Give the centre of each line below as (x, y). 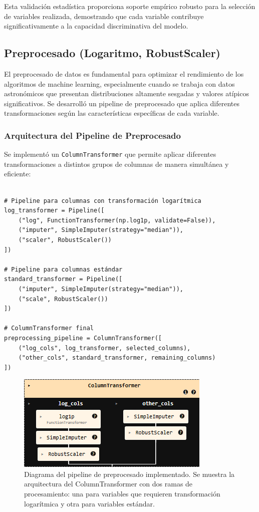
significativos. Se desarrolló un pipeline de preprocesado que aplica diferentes (122, 103)
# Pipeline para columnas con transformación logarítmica (103, 201)
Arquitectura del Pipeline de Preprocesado (92, 135)
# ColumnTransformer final (49, 328)
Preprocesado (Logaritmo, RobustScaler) (112, 53)
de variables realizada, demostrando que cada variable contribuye (104, 16)
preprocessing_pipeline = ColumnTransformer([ (83, 338)
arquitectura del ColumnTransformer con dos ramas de (108, 484)
